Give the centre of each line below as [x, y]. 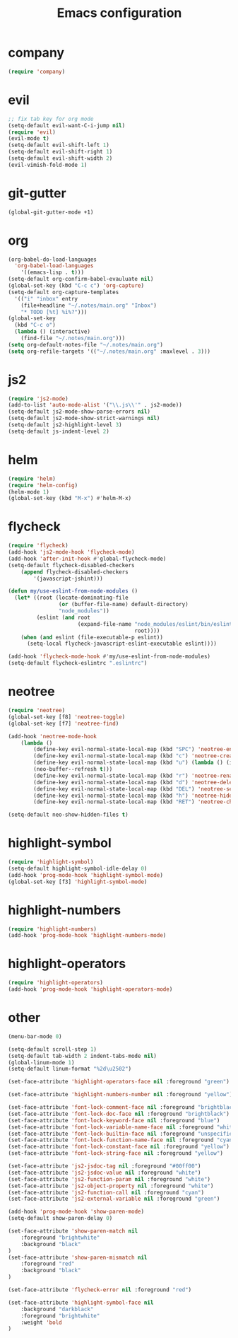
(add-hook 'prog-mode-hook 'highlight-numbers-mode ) [87, 936]
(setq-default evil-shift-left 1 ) [59, 145]
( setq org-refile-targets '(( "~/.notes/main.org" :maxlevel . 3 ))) [109, 351]
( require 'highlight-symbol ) [51, 862]
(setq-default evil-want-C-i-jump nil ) [67, 125]
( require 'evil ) [32, 132]
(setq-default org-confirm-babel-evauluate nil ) [81, 279]
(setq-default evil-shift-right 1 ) [60, 152]
